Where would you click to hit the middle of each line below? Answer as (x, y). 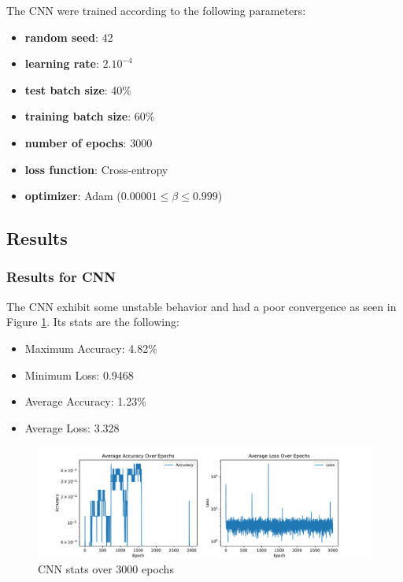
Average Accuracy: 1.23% (85, 401)
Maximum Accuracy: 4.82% (91, 348)
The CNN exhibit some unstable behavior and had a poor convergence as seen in (201, 306)
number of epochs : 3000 (89, 142)
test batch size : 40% (78, 89)
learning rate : (62, 63)
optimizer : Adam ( (73, 196)
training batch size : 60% (90, 116)
